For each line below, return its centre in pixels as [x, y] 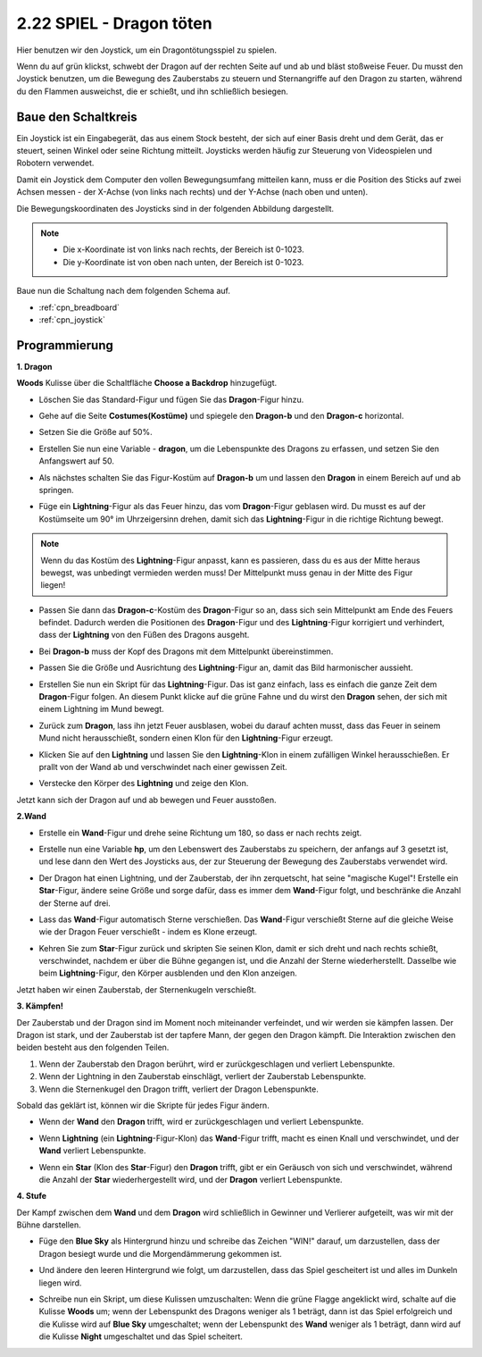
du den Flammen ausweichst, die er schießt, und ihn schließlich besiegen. [153, 91]
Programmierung [65, 345]
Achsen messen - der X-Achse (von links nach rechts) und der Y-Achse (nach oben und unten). [192, 192]
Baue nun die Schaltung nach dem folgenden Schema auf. [124, 291]
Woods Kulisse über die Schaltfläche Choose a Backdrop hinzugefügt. [147, 383]
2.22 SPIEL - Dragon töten [115, 23]
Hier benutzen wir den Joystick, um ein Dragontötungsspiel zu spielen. [146, 50]
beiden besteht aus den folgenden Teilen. [93, 1047]
